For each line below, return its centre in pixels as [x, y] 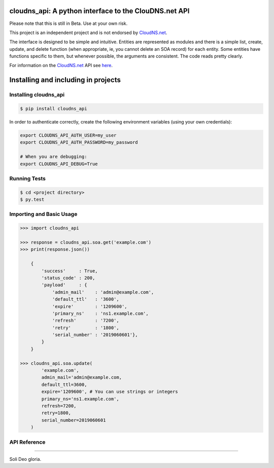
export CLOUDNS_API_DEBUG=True [59, 164]
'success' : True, [70, 271]
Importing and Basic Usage [43, 214]
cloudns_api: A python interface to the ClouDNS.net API [99, 11]
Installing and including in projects [65, 80]
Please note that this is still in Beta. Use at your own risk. [68, 23]
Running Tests [27, 178]
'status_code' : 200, [68, 278]
